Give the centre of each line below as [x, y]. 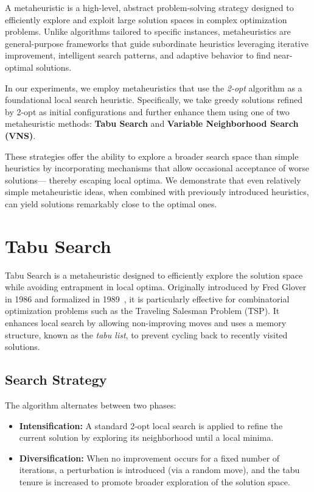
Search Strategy [56, 380]
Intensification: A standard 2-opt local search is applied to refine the [151, 425]
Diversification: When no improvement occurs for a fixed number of [149, 458]
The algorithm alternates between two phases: [91, 405]
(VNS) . [20, 135]
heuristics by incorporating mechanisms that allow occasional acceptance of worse [157, 168]
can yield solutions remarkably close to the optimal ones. [111, 203]
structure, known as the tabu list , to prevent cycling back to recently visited [146, 334]
